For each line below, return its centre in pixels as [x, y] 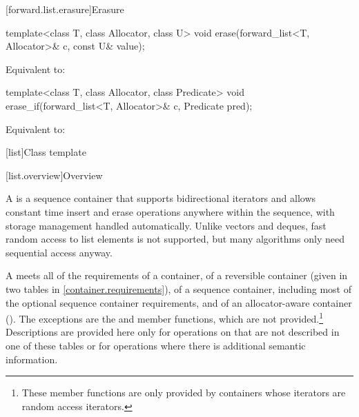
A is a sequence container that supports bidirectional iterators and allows [161, 198]
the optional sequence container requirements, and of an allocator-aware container [179, 302]
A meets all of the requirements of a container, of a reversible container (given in [177, 275]
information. [32, 359]
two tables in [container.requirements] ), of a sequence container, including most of [178, 288]
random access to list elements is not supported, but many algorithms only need [175, 239]
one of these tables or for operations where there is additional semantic [156, 345]
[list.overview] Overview [54, 175]
